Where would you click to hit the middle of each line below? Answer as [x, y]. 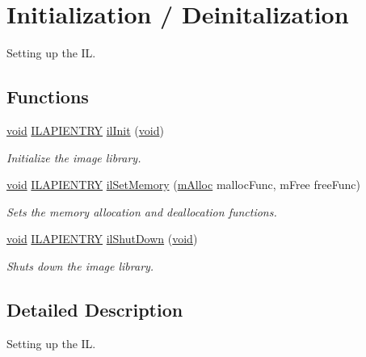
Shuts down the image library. [80, 265]
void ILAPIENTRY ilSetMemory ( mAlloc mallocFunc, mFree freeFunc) [183, 185]
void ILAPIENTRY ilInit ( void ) [85, 130]
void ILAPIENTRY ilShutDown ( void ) [102, 239]
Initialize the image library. [74, 157]
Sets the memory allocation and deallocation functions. [142, 211]
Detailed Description [95, 309]
